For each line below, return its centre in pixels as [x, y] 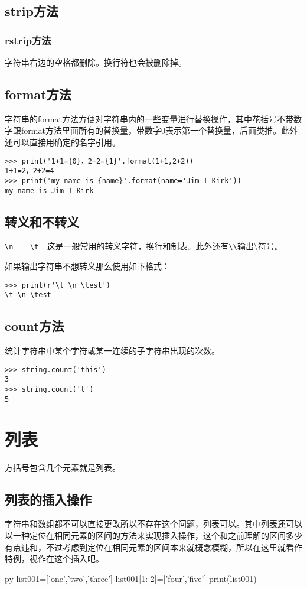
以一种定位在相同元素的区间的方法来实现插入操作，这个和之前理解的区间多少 [153, 535]
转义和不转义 [42, 221]
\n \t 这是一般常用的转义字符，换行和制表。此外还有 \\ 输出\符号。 [144, 246]
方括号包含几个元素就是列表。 [63, 467]
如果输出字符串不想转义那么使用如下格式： [87, 266]
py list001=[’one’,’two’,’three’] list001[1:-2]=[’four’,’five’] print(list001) [131, 578]
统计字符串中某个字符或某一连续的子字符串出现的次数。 [112, 351]
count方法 [35, 326]
